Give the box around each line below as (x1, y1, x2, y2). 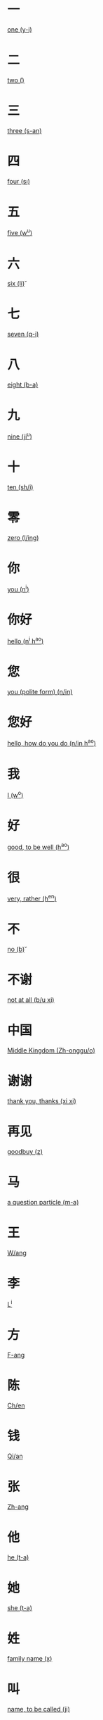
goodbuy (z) (7, 1147, 43, 1155)
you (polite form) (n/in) (7, 687, 73, 696)
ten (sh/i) (7, 482, 34, 491)
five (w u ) (7, 227, 33, 237)
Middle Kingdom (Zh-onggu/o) (7, 1046, 96, 1055)
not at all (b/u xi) (7, 996, 55, 1004)
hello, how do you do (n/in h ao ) (7, 738, 97, 748)
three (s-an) (7, 126, 42, 134)
